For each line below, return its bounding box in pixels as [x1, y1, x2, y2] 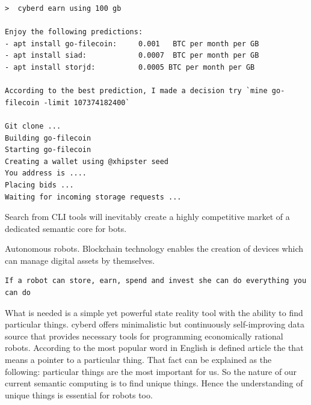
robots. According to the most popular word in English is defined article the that [5, 341, 304, 354]
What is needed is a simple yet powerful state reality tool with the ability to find [5, 306, 303, 318]
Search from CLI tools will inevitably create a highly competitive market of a [5, 210, 290, 223]
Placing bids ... [5, 180, 74, 189]
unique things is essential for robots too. [5, 388, 153, 401]
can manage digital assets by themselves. [5, 254, 155, 266]
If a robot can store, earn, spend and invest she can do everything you [5, 276, 307, 285]
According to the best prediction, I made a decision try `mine [5, 87, 268, 96]
